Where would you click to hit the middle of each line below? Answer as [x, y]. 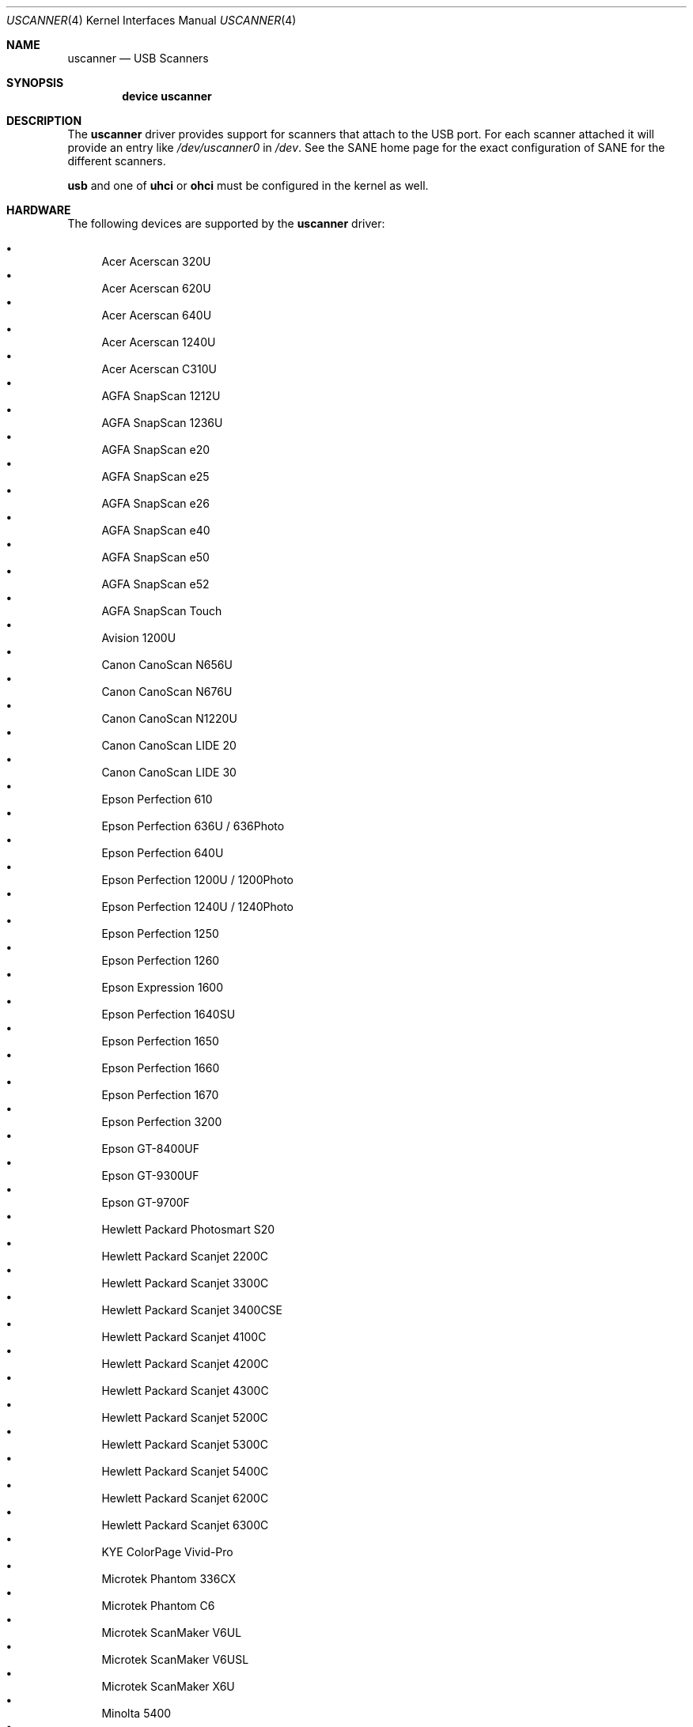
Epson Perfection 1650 [160, 1041]
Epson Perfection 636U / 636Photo [193, 826]
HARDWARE [39, 210]
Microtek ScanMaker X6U [168, 1686]
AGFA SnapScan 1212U [161, 396]
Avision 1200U [139, 638]
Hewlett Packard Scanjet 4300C [185, 1391]
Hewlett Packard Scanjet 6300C [185, 1525]
